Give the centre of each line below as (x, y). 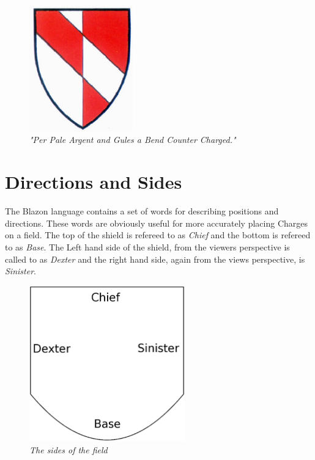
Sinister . (20, 271)
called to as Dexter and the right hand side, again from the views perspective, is (155, 259)
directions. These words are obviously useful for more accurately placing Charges (156, 223)
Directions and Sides (94, 182)
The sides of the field (69, 449)
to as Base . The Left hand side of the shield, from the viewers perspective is (147, 246)
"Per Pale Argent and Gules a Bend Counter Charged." (133, 140)
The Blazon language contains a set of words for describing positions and (142, 211)
